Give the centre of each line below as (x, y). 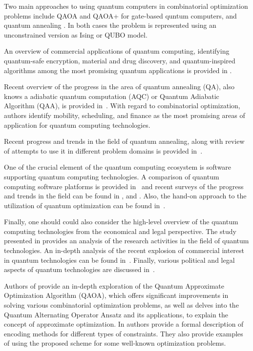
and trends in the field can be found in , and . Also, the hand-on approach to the (125, 196)
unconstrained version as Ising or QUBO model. (76, 34)
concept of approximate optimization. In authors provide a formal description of (124, 324)
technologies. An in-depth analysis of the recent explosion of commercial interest (124, 250)
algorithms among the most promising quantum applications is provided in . (118, 70)
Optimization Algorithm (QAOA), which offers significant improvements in (116, 295)
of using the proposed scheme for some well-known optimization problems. (115, 343)
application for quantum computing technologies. (77, 125)
